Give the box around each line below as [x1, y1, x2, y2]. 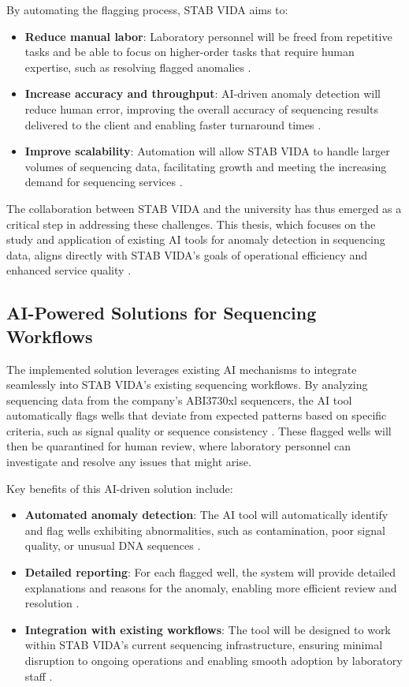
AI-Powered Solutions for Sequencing [6, 301, 317, 325]
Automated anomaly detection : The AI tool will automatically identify [24, 506, 389, 523]
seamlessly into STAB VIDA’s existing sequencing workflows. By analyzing [6, 376, 368, 393]
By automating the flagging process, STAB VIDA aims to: [6, 2, 288, 17]
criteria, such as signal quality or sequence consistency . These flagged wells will [6, 422, 392, 439]
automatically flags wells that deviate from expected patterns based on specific [6, 407, 387, 424]
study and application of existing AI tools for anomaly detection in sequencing [6, 231, 385, 248]
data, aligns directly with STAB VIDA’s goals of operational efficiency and [6, 246, 368, 263]
